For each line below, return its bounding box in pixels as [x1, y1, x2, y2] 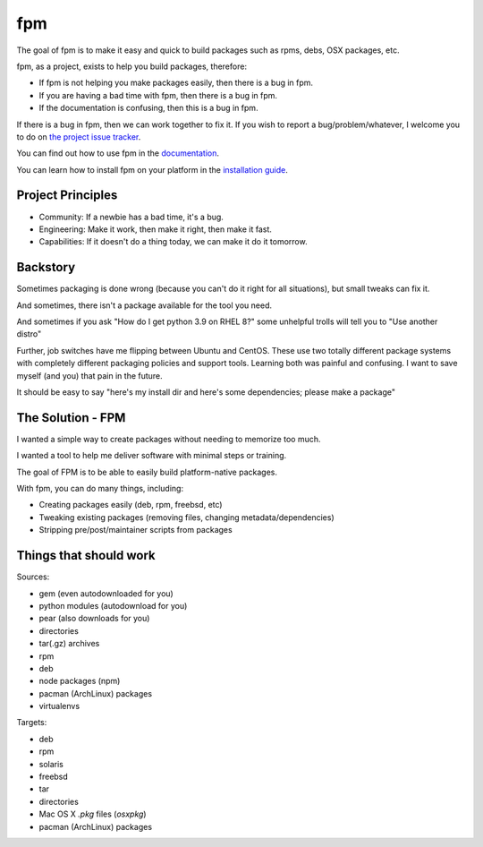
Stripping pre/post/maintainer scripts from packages [38, 525, 233, 535]
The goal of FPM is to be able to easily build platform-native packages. [16, 466, 277, 477]
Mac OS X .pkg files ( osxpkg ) [38, 808, 147, 819]
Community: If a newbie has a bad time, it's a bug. [38, 211, 224, 222]
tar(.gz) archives [38, 638, 100, 649]
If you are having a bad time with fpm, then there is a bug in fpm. [38, 90, 277, 100]
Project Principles [16, 188, 118, 203]
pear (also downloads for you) [38, 613, 150, 624]
